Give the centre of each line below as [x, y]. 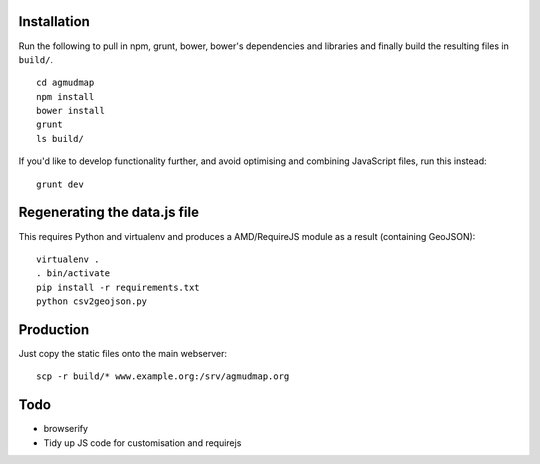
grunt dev [60, 184]
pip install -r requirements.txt [118, 287]
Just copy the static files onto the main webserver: [123, 354]
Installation [54, 21]
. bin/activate [73, 273]
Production [54, 329]
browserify [66, 429]
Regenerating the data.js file [109, 212]
